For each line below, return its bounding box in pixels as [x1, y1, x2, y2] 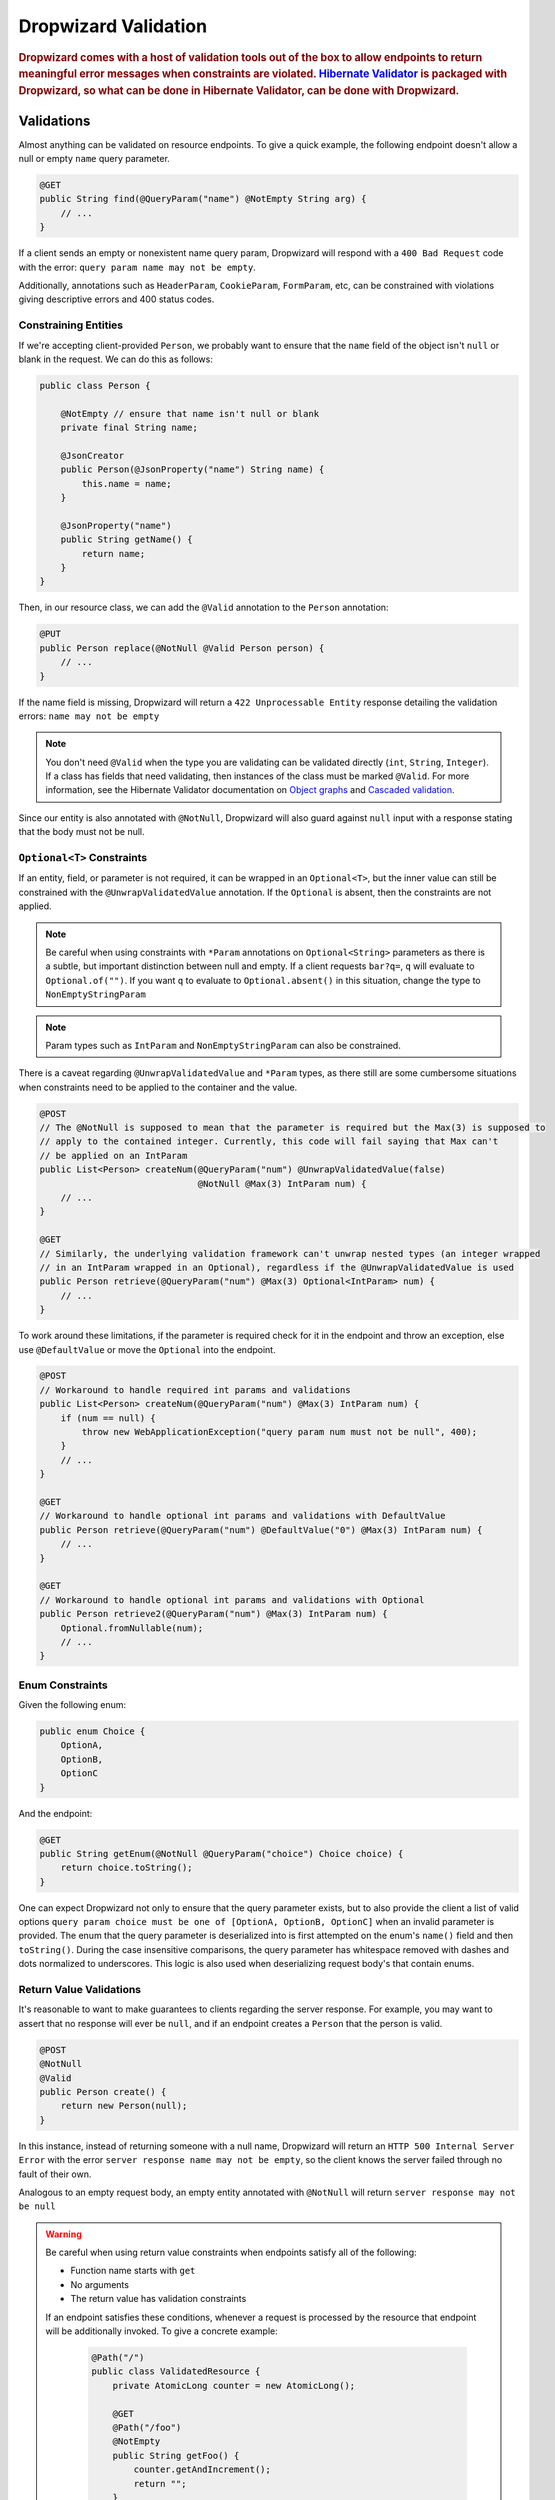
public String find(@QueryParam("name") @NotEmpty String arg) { [39, 193, 367, 205]
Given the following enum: [18, 1699, 127, 1711]
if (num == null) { [60, 1412, 157, 1424]
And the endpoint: [18, 1807, 93, 1819]
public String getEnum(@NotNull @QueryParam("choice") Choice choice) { [39, 1848, 404, 1859]
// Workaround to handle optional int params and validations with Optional [39, 1594, 425, 1605]
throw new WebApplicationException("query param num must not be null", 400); [81, 1426, 478, 1438]
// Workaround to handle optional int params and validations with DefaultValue [39, 1510, 446, 1522]
